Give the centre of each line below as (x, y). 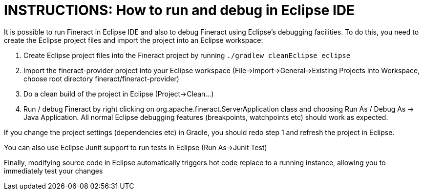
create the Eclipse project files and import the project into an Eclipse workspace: (134, 40)
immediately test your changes (53, 171)
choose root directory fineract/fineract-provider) (101, 78)
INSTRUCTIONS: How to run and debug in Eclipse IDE (179, 10)
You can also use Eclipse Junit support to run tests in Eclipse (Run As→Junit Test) (136, 147)
